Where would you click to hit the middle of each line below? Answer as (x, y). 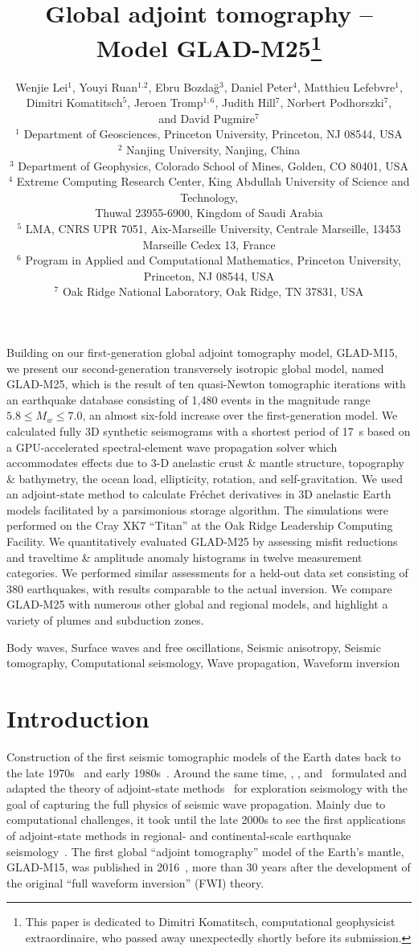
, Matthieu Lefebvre (346, 86)
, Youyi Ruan (105, 86)
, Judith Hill (245, 102)
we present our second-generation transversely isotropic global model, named (195, 368)
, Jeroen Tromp (165, 102)
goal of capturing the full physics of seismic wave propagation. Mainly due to (196, 803)
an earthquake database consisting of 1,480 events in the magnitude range (189, 399)
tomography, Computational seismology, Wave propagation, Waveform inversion (203, 663)
